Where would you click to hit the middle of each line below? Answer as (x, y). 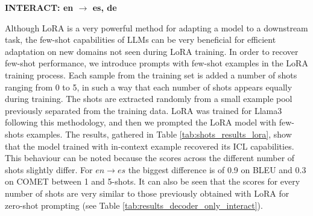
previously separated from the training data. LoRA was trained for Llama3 (144, 110)
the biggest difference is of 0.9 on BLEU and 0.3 (217, 169)
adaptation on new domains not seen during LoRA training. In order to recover (152, 51)
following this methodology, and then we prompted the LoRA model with (141, 122)
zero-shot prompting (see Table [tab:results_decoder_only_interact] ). (134, 205)
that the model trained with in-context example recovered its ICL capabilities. (150, 146)
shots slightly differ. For (49, 169)
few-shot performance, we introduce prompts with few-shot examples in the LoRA (156, 63)
